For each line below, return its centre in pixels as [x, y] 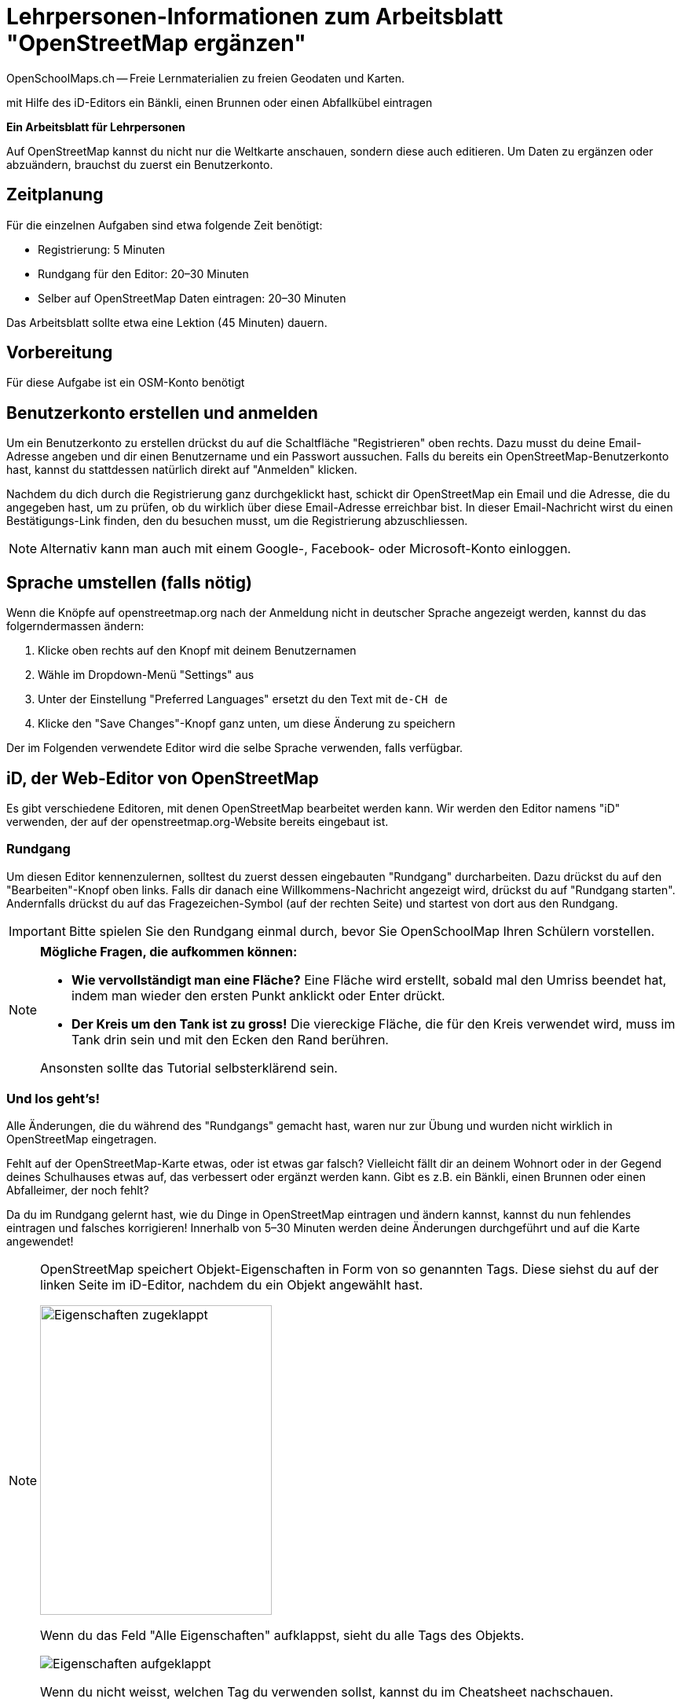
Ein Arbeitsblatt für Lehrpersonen [96, 127]
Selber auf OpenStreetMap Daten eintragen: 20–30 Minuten [192, 298]
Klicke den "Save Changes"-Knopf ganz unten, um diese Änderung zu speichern [247, 724]
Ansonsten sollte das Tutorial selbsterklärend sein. [189, 1068]
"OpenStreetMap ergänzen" [156, 43]
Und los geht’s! [53, 1099]
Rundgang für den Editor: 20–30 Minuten [143, 273]
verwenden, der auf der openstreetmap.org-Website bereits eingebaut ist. [198, 821]
